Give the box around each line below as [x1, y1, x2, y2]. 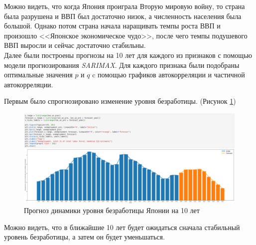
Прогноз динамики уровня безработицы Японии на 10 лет [24, 205, 200, 216]
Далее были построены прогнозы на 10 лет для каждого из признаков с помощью [4, 49, 252, 60]
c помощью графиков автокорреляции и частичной [92, 69, 245, 80]
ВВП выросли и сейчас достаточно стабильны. [4, 40, 146, 50]
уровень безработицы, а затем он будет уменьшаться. [4, 232, 165, 242]
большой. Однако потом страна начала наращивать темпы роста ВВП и [4, 20, 221, 31]
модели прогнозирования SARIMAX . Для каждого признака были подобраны [4, 59, 240, 70]
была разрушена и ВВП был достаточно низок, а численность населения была [4, 10, 242, 21]
